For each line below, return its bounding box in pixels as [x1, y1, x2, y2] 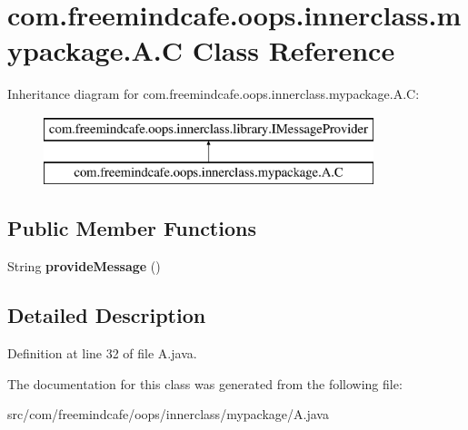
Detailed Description [7, 301, 206, 329]
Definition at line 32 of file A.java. [7, 344, 197, 363]
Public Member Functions [7, 214, 256, 242]
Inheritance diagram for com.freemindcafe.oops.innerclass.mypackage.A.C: [7, 84, 420, 103]
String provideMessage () [7, 257, 161, 276]
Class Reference [192, 32, 395, 69]
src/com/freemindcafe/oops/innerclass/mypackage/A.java [7, 405, 329, 424]
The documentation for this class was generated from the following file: [7, 374, 403, 393]
